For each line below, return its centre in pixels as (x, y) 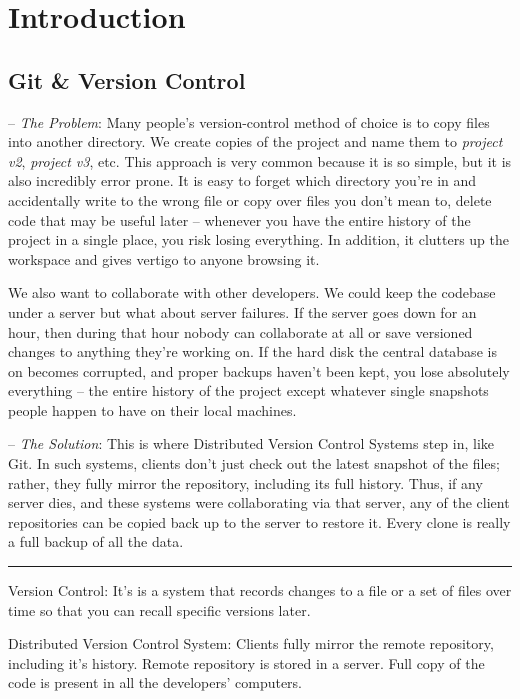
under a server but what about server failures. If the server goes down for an (242, 311)
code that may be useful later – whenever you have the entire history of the (239, 219)
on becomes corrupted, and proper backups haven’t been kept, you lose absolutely (259, 370)
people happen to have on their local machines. (152, 409)
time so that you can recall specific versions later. (159, 609)
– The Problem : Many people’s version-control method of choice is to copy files (249, 121)
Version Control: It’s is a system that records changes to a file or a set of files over (260, 590)
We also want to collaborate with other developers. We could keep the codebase (252, 292)
